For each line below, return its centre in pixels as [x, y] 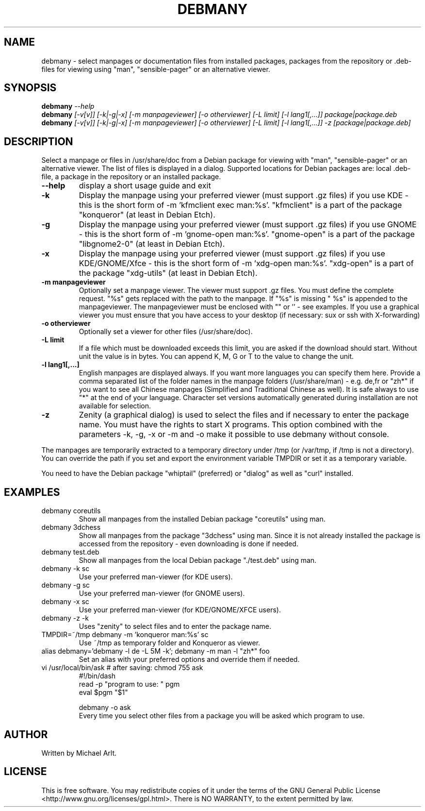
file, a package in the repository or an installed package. [131, 177]
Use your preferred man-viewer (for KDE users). [156, 577]
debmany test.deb [70, 552]
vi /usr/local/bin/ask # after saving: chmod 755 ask [122, 668]
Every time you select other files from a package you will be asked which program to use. [222, 716]
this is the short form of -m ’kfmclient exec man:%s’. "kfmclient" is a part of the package [240, 205]
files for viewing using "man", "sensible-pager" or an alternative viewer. [156, 69]
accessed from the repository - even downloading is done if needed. [188, 544]
